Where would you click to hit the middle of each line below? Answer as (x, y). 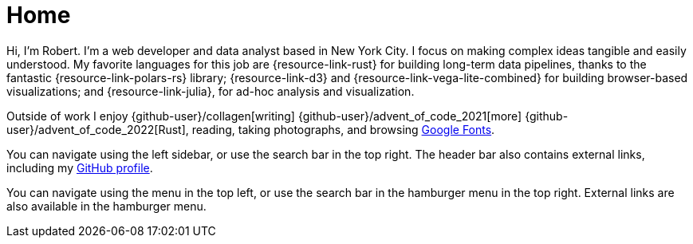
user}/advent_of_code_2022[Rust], (98, 129)
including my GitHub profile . (80, 167)
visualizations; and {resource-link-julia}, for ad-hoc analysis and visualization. (211, 91)
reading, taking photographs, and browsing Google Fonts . (343, 129)
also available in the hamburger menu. (106, 206)
